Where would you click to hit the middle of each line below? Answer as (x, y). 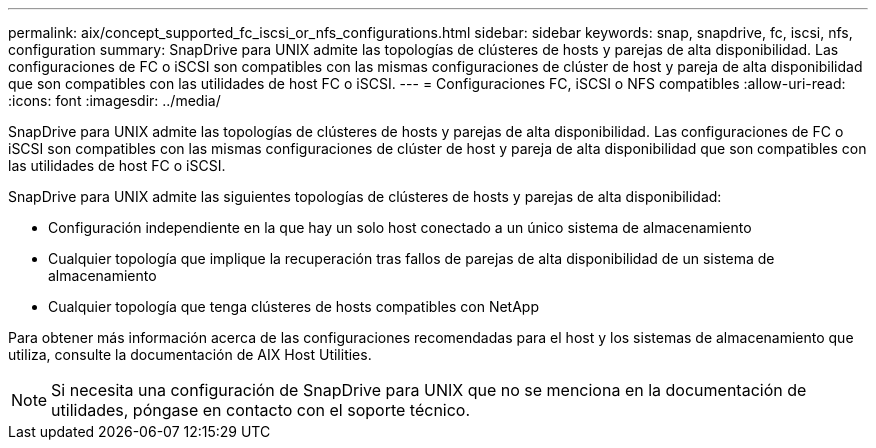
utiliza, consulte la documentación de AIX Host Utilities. (190, 354)
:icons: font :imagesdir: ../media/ (114, 100)
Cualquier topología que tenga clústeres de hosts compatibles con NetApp (293, 306)
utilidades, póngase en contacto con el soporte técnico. (261, 410)
